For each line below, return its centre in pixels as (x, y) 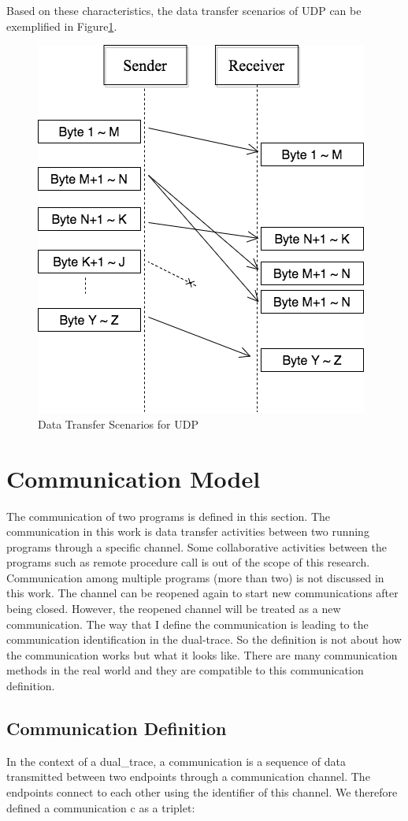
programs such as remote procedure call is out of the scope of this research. (188, 562)
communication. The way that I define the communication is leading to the (187, 624)
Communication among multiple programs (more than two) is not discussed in (195, 577)
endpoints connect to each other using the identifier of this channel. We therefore (202, 792)
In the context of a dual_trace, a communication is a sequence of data (176, 761)
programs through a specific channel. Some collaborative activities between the (197, 546)
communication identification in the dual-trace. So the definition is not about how (204, 639)
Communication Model (134, 478)
